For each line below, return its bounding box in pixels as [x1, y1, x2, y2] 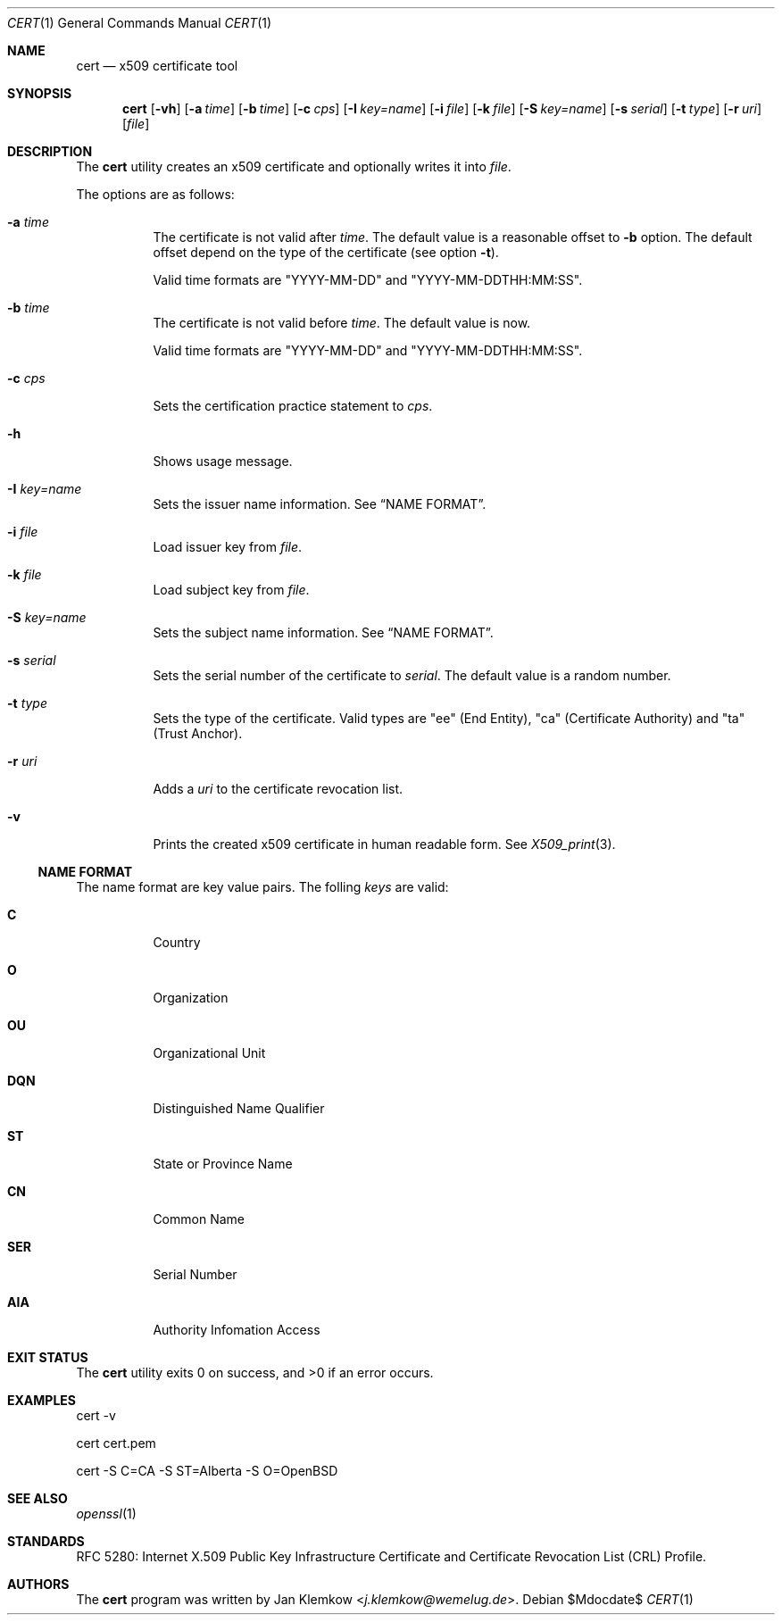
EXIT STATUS [7, 1350, 88, 1365]
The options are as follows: [76, 187, 235, 202]
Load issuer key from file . [153, 539, 303, 554]
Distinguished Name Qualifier [153, 1101, 325, 1116]
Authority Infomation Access [153, 1322, 320, 1337]
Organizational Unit [153, 1045, 266, 1061]
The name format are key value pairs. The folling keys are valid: [76, 879, 449, 894]
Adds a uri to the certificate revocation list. [153, 781, 403, 796]
